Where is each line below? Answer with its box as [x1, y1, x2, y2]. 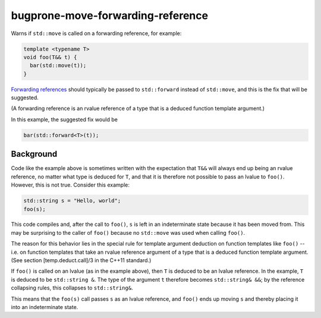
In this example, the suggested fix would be [11, 116, 118, 123]
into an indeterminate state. [11, 304, 78, 310]
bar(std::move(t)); [30, 62, 87, 69]
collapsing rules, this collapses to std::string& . [11, 284, 133, 291]
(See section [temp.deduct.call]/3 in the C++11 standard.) [11, 257, 152, 264]
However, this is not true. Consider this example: [11, 181, 130, 188]
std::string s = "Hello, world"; [23, 197, 121, 204]
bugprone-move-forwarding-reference [11, 9, 208, 22]
